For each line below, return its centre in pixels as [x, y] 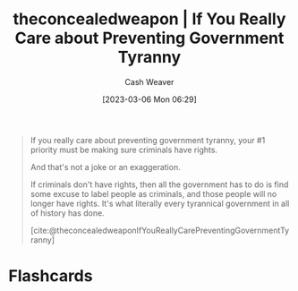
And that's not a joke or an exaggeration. [105, 167]
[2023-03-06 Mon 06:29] [149, 99]
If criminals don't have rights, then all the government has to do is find [159, 184]
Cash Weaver [149, 81]
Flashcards [51, 276]
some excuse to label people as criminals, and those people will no [153, 193]
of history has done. [67, 213]
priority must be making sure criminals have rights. [124, 150]
